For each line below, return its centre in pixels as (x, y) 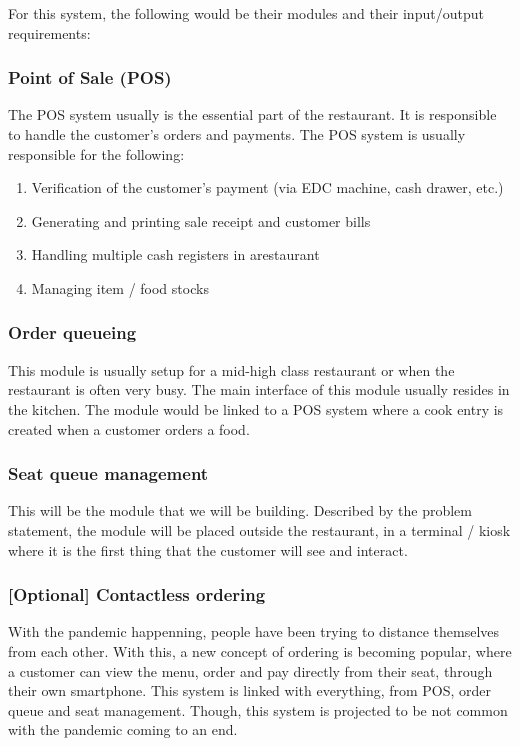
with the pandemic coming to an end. (123, 729)
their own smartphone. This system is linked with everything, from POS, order (250, 690)
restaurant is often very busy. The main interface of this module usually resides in (259, 389)
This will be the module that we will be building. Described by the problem (240, 510)
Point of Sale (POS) (90, 77)
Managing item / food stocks (120, 287)
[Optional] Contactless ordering (137, 594)
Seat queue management (108, 473)
